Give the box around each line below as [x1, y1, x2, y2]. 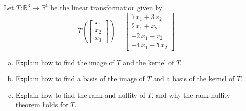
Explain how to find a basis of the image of [15, 73, 145, 84]
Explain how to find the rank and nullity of [15, 89, 145, 100]
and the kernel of [123, 57, 174, 67]
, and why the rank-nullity [151, 89, 230, 100]
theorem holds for [15, 99, 68, 110]
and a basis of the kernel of [153, 73, 235, 84]
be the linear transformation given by [50, 2, 163, 12]
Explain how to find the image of [15, 57, 114, 67]
